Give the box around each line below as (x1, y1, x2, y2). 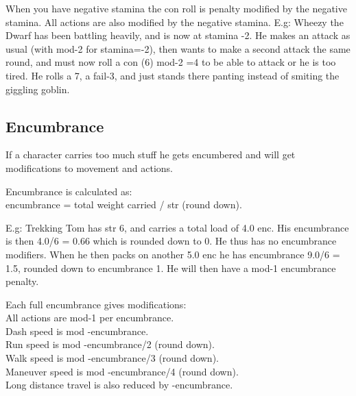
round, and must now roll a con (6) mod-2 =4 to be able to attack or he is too (5, 55, 336, 69)
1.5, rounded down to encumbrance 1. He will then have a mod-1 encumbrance (5, 260, 336, 275)
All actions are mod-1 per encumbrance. (5, 310, 174, 325)
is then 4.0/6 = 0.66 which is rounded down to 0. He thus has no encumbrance (5, 234, 337, 248)
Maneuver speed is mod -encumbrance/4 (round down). (5, 364, 239, 378)
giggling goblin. (5, 82, 70, 96)
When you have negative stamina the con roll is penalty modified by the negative (5, 1, 347, 15)
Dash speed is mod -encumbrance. (5, 323, 149, 338)
